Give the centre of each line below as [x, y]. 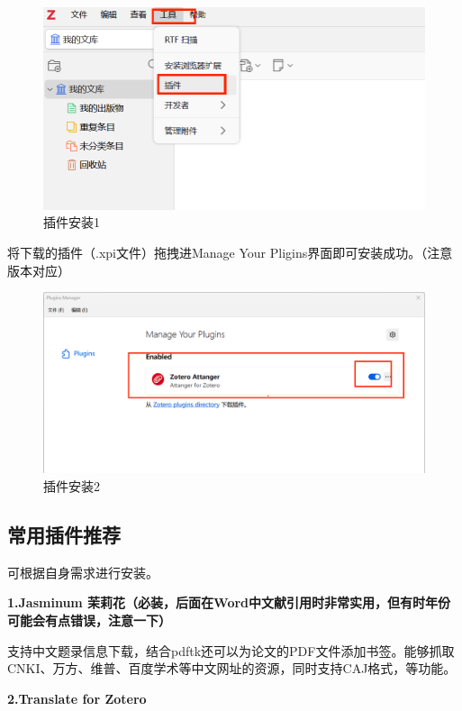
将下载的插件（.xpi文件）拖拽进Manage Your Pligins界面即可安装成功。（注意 [230, 252]
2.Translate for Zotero [77, 698]
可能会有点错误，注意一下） [89, 620]
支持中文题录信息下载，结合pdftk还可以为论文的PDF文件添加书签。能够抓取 [231, 650]
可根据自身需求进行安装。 [83, 572]
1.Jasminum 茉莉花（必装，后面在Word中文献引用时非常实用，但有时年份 [229, 602]
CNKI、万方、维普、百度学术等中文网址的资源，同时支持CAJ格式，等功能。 [232, 668]
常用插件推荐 [64, 534]
